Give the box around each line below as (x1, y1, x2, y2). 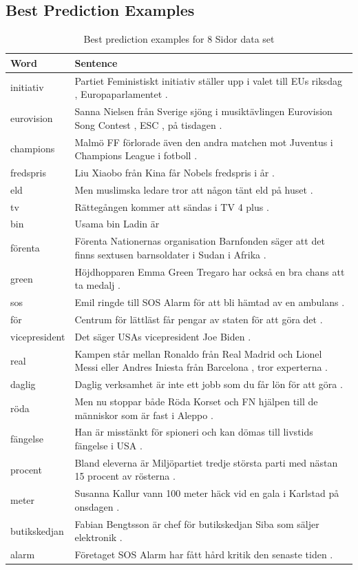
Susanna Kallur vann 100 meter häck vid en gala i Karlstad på (74, 486, 339, 500)
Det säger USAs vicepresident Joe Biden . (74, 329, 251, 343)
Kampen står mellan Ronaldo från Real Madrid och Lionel (74, 346, 322, 360)
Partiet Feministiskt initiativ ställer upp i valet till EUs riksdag (74, 73, 342, 88)
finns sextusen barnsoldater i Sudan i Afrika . (74, 247, 266, 261)
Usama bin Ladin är (74, 216, 160, 231)
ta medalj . (74, 278, 120, 292)
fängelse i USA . (74, 438, 143, 453)
